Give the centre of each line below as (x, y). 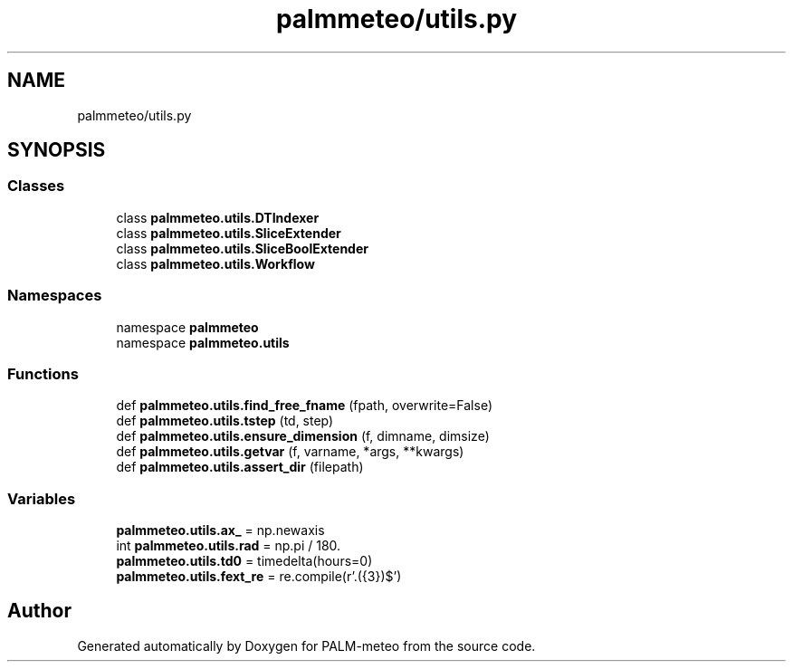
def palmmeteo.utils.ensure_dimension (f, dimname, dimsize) (303, 436)
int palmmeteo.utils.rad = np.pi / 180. (229, 546)
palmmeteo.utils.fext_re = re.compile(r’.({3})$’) (259, 577)
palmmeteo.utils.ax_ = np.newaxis (220, 530)
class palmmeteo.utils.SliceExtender (229, 233)
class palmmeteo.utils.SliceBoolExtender (242, 248)
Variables (42, 498)
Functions (43, 373)
